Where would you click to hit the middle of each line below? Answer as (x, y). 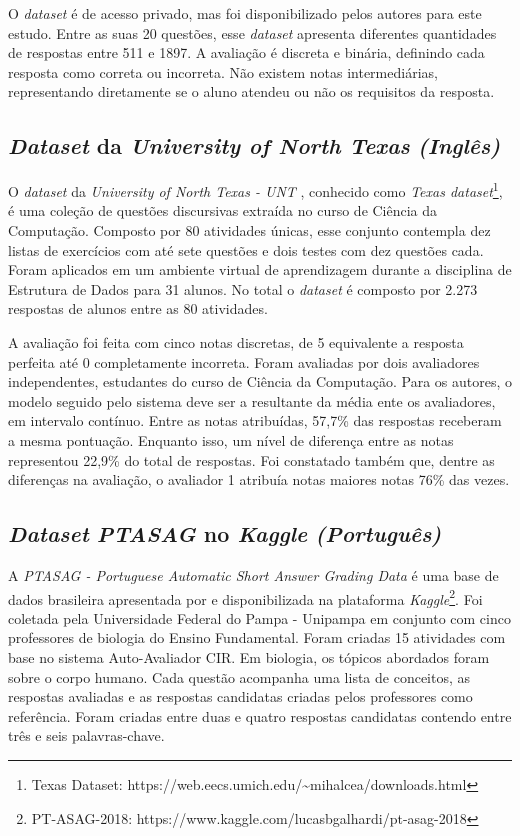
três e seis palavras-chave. (86, 735)
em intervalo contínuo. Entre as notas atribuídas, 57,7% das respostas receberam (255, 420)
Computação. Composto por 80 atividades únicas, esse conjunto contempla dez (249, 230)
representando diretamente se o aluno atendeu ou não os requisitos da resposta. (251, 91)
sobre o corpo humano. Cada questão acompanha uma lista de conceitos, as (239, 676)
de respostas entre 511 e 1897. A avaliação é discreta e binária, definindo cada (246, 52)
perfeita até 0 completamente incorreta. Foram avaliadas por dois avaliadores (244, 361)
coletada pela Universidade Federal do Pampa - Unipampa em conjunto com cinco (259, 617)
